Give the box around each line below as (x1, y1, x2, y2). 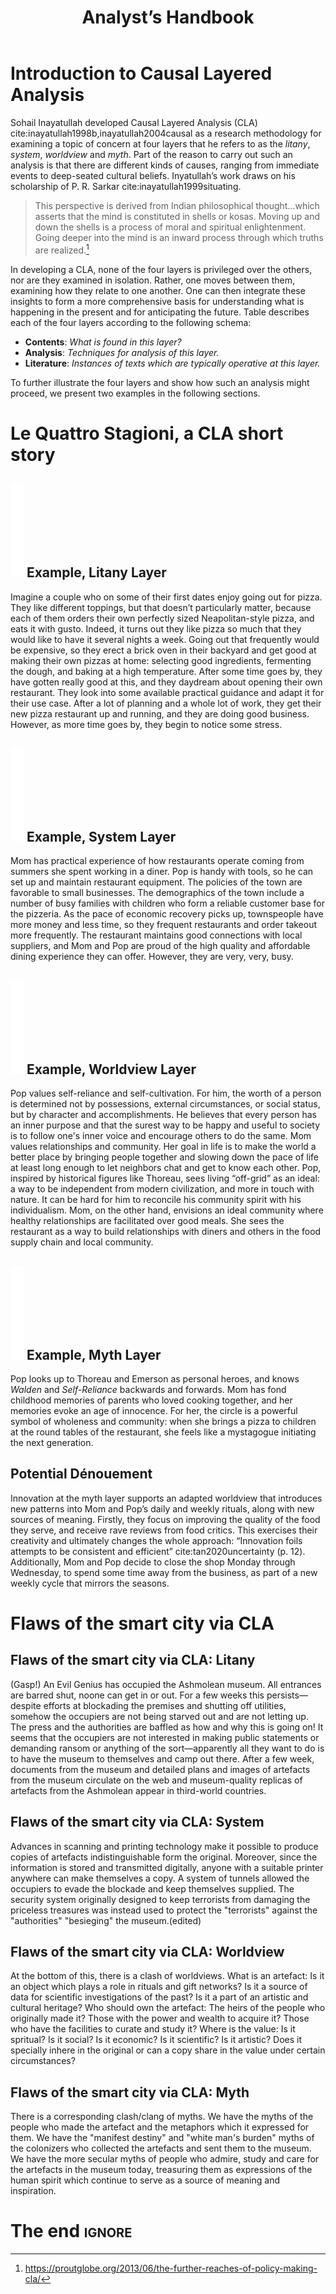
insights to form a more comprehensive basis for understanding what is (10, 295, 305, 307)
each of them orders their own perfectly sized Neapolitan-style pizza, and (10, 612, 315, 624)
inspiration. (10, 2185, 57, 2197)
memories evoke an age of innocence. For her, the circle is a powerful (10, 1405, 298, 1417)
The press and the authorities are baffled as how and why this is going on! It (10, 1721, 324, 1733)
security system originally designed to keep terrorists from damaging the (10, 1893, 311, 1905)
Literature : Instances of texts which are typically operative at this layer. (24, 357, 321, 369)
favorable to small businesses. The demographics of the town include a (10, 887, 305, 899)
